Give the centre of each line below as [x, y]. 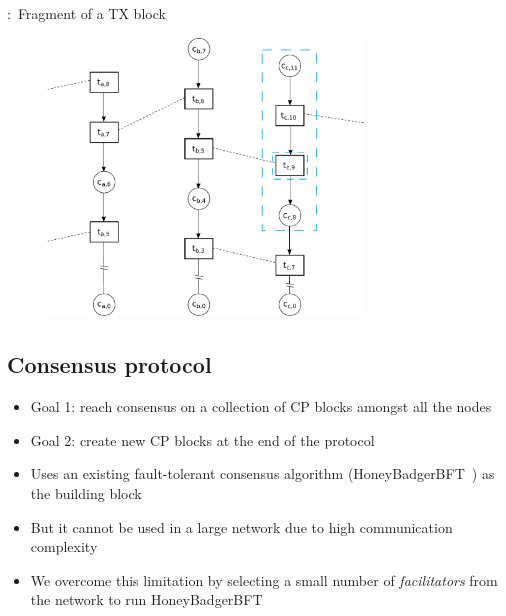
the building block [86, 493]
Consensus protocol [109, 364]
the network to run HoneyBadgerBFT [146, 599]
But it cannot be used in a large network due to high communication [241, 526]
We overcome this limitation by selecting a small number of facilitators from [264, 579]
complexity [64, 546]
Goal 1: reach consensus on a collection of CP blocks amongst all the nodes [261, 406]
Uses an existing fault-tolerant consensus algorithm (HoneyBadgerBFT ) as [262, 473]
